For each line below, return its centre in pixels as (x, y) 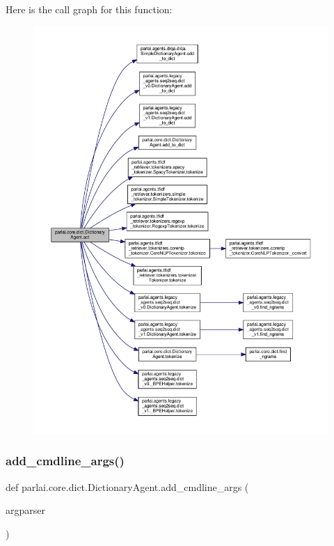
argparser (25, 510)
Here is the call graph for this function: (89, 9)
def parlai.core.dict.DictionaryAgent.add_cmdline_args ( (127, 486)
